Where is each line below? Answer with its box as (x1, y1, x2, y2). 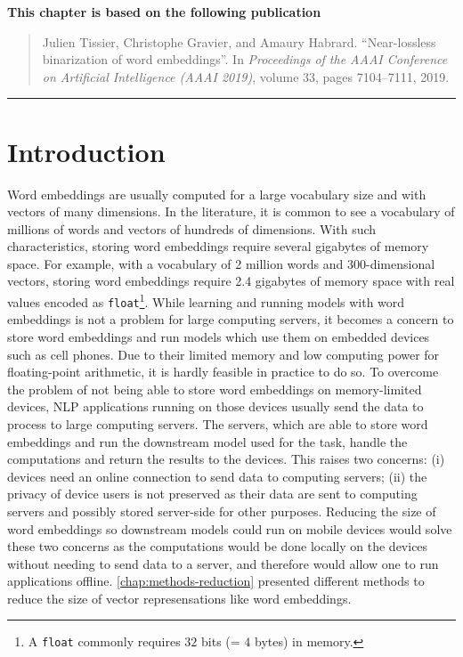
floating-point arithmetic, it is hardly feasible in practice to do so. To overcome (7, 362, 439, 381)
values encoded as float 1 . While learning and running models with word (7, 290, 405, 311)
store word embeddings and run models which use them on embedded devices (7, 327, 430, 345)
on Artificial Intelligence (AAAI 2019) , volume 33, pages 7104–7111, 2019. (42, 67, 450, 85)
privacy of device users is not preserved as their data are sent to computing (7, 484, 418, 503)
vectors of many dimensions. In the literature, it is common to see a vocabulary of (7, 202, 455, 221)
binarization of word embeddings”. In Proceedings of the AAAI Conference (42, 50, 448, 69)
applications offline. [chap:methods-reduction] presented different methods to (7, 572, 425, 590)
